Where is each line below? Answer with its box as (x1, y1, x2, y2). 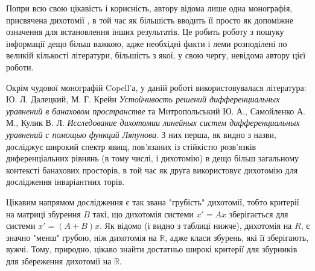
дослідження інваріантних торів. (6, 175, 125, 188)
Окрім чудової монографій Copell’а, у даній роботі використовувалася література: (6, 81, 307, 93)
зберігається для (229, 207, 288, 220)
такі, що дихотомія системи (92, 207, 194, 220)
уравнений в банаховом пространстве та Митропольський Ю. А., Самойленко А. (6, 104, 305, 117)
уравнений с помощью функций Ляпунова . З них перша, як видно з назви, (6, 128, 276, 140)
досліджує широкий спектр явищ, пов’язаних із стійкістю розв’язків (6, 140, 256, 152)
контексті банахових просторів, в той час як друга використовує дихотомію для (6, 163, 298, 176)
